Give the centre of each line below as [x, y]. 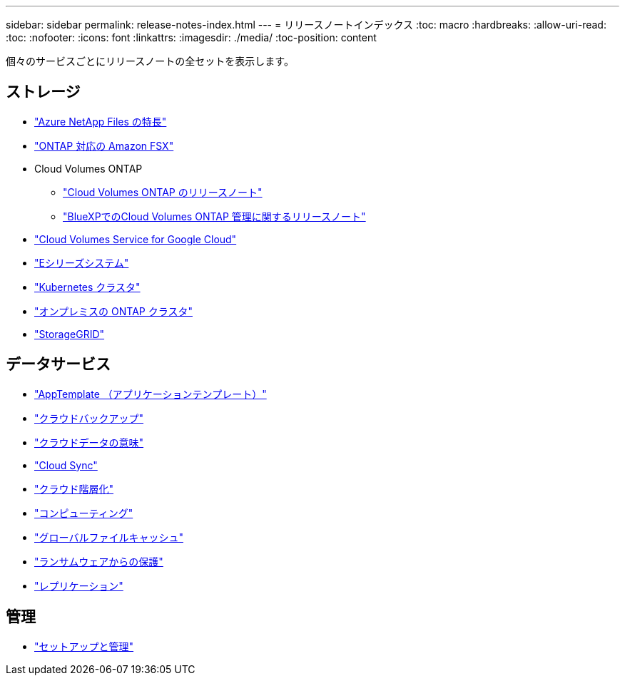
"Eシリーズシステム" [82, 262]
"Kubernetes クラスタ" [87, 287]
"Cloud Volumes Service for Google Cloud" [136, 239]
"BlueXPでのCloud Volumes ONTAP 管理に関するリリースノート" [214, 216]
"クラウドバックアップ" [89, 418]
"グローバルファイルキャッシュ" [109, 537]
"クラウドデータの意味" [89, 442]
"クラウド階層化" [74, 488]
